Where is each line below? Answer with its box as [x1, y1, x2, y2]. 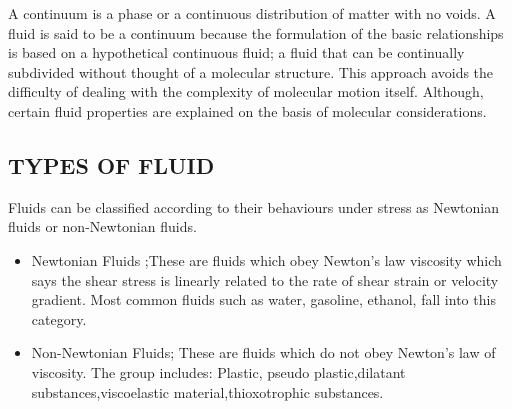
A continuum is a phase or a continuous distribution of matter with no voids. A [8, 3, 496, 23]
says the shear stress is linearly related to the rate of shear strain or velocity [31, 269, 499, 290]
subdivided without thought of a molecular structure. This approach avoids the [8, 61, 494, 82]
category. [31, 308, 87, 329]
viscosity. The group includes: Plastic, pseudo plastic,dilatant [31, 361, 406, 382]
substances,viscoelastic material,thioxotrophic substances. [31, 381, 384, 402]
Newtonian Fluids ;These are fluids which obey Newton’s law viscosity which [31, 249, 502, 270]
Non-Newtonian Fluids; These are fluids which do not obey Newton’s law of [31, 342, 496, 363]
